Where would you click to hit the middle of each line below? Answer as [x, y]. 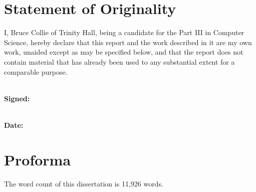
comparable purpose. [36, 71]
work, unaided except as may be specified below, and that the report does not [124, 52]
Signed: [17, 98]
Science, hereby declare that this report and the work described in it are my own [128, 42]
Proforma [38, 159]
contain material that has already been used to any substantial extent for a [119, 61]
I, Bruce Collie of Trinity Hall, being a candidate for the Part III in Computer [124, 32]
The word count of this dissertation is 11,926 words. [84, 183]
